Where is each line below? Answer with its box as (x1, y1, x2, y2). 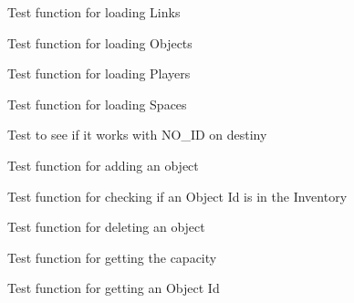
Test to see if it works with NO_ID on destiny (7, 125, 267, 144)
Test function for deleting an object (7, 217, 205, 236)
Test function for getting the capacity (7, 247, 217, 266)
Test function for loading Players (7, 64, 191, 83)
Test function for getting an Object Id (7, 278, 220, 298)
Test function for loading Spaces (7, 94, 187, 113)
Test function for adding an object (7, 155, 199, 174)
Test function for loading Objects (7, 33, 193, 52)
